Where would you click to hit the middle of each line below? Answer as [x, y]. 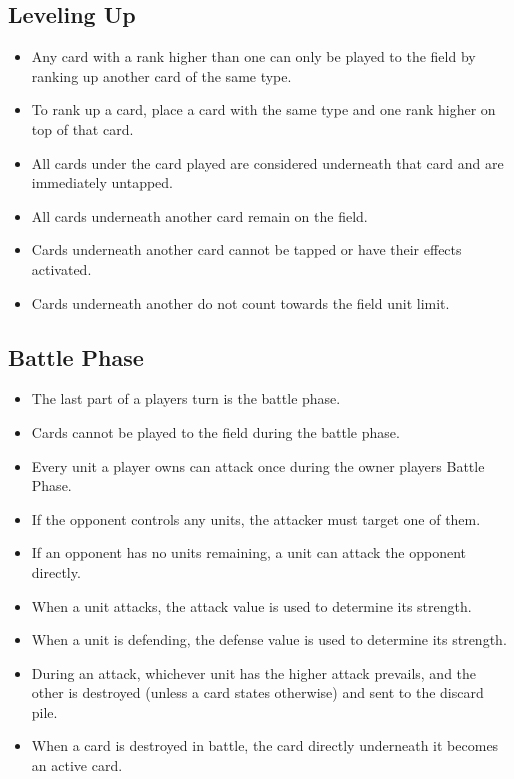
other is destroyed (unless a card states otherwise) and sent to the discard [257, 692]
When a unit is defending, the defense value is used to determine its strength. [269, 639]
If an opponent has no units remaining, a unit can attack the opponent [249, 552]
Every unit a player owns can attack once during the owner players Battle [258, 465]
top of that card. [82, 128]
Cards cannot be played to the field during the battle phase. [215, 431]
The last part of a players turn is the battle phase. [186, 398]
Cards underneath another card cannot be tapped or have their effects [246, 249]
